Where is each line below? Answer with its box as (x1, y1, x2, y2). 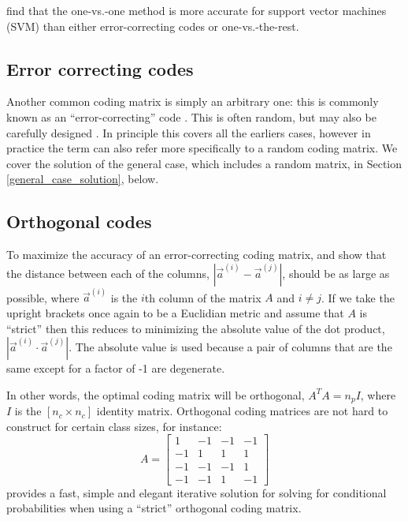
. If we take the (321, 289, 395, 305)
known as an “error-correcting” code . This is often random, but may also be (6, 108, 376, 125)
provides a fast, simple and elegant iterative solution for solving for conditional (6, 484, 387, 500)
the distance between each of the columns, (6, 264, 210, 281)
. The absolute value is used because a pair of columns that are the (69, 339, 392, 355)
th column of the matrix (144, 289, 261, 305)
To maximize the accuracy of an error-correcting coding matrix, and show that (6, 246, 387, 263)
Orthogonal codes (6, 209, 152, 234)
